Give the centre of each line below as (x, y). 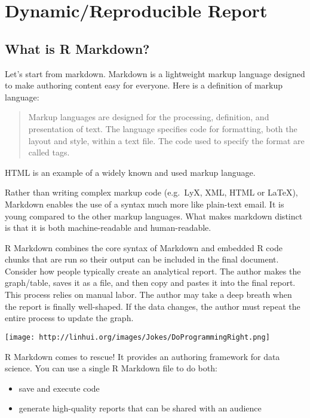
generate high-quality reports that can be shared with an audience (140, 408)
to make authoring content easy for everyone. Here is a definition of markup (144, 85)
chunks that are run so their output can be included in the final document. (142, 259)
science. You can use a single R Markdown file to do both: (111, 368)
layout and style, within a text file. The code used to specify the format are (166, 140)
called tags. (49, 152)
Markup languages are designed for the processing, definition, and (149, 117)
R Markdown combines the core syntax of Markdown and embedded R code (144, 247)
